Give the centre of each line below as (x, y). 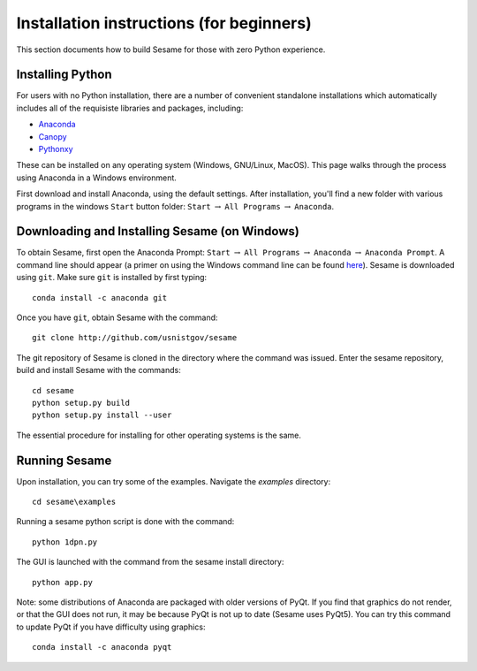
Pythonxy (56, 149)
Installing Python (64, 75)
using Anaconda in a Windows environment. (96, 178)
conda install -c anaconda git (100, 297)
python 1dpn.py (65, 542)
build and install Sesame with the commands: (98, 370)
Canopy (53, 136)
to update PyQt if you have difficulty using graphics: (111, 627)
